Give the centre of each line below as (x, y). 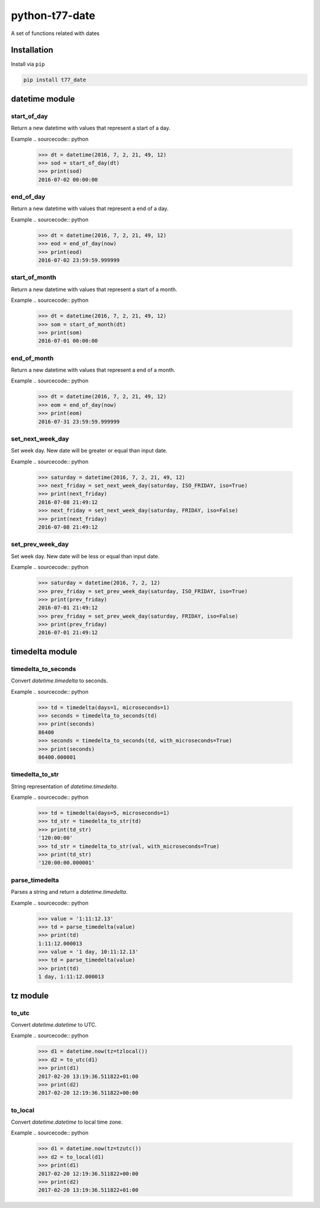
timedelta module (44, 651)
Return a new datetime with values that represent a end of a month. (93, 370)
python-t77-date (53, 15)
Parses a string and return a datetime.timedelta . (69, 892)
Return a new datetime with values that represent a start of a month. (94, 289)
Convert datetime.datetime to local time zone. (67, 1122)
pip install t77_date (55, 80)
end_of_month (32, 358)
